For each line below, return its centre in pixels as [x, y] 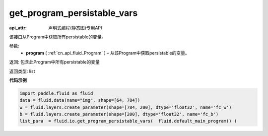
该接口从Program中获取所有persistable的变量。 [58, 37]
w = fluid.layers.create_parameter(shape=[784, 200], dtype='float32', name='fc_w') [126, 107]
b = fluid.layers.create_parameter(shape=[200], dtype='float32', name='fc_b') [119, 114]
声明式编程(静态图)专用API [75, 28]
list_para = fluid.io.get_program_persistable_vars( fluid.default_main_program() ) [128, 121]
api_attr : [18, 28]
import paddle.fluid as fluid [56, 93]
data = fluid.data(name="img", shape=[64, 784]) [80, 100]
